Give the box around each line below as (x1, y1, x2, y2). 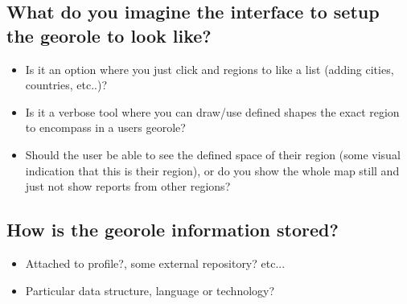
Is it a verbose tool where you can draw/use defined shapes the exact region (25, 103, 400, 120)
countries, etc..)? (25, 76, 108, 93)
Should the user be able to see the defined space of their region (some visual (25, 146, 401, 162)
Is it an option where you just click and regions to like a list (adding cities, (25, 60, 394, 77)
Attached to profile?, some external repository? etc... (25, 254, 286, 271)
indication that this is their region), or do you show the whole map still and (25, 162, 400, 179)
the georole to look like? (6, 23, 212, 47)
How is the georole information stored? (6, 217, 339, 242)
